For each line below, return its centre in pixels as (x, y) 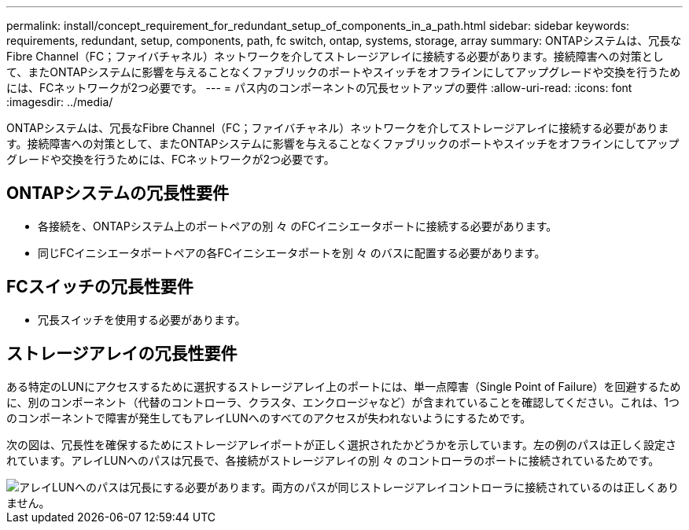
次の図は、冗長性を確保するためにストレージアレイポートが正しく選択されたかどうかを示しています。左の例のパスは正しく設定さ (341, 444)
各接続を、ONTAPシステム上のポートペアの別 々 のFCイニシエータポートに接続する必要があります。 (298, 226)
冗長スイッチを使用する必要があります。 (142, 319)
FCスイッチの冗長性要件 (100, 287)
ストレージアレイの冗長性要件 (122, 354)
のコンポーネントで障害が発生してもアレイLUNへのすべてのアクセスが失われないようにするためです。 (269, 418)
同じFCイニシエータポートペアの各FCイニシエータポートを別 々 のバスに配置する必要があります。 (292, 252)
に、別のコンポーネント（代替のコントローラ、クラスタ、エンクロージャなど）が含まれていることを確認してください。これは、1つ (343, 402)
